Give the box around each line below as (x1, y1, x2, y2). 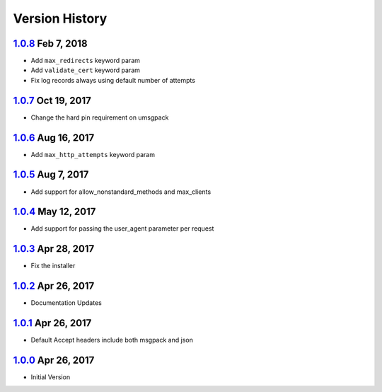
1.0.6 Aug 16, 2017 (13, 132, 95, 144)
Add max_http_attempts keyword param (30, 150, 156, 158)
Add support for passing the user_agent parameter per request (30, 224, 214, 233)
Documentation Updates (30, 299, 102, 307)
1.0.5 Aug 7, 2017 (13, 168, 89, 180)
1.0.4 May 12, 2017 (13, 206, 96, 218)
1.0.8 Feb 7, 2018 (13, 38, 88, 50)
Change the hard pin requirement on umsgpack (30, 113, 169, 122)
